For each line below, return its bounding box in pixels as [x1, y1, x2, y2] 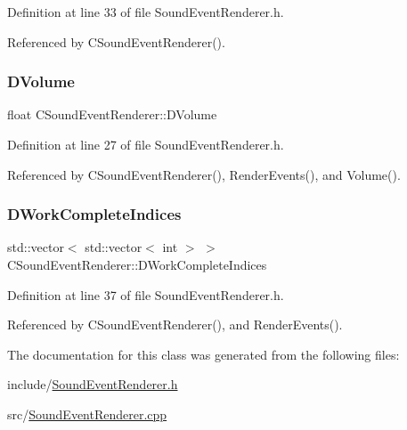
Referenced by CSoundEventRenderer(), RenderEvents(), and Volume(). [7, 165, 401, 183]
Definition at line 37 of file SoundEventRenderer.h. [7, 285, 284, 304]
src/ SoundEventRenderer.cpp [7, 404, 167, 423]
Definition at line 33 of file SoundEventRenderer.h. [7, 3, 284, 20]
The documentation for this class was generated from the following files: [7, 345, 400, 363]
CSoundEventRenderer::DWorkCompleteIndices [7, 256, 267, 273]
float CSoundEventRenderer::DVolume [7, 105, 217, 124]
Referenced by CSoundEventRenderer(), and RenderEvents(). [7, 315, 343, 334]
